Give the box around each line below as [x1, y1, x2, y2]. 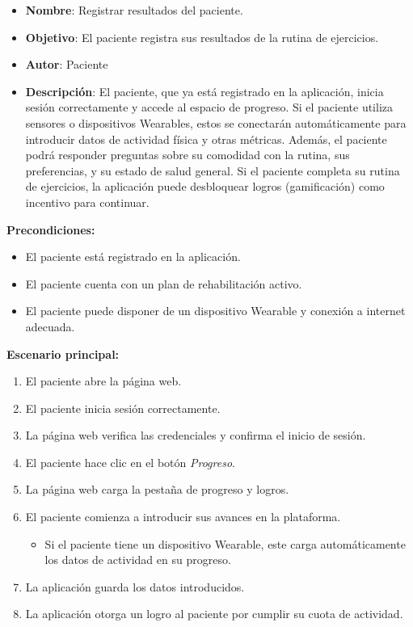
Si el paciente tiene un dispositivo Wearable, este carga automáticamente [44, 535, 406, 552]
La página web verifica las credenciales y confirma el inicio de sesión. [25, 427, 366, 444]
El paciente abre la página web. [25, 372, 182, 389]
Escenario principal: [6, 345, 120, 362]
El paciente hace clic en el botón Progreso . [25, 453, 235, 470]
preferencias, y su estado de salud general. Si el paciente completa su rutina [25, 162, 400, 179]
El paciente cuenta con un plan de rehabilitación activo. [25, 275, 302, 292]
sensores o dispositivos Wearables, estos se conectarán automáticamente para [25, 114, 407, 131]
